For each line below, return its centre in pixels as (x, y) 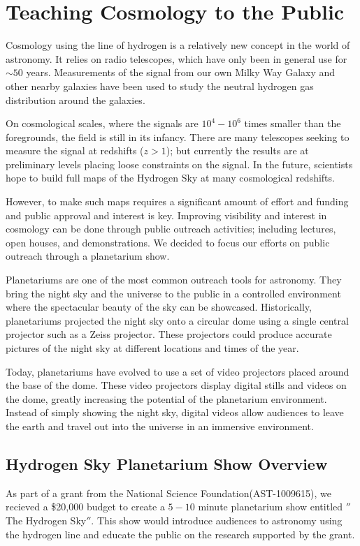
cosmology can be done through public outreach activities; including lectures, (171, 229)
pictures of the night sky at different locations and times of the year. (152, 348)
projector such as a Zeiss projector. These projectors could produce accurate (169, 334)
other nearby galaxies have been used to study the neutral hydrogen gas (160, 86)
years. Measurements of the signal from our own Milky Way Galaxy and (181, 72)
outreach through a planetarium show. (88, 256)
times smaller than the (293, 123)
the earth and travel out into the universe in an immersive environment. (160, 426)
